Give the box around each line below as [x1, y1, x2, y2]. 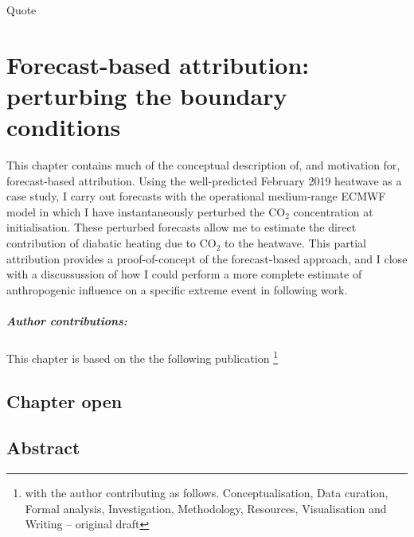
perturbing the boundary [6, 79, 287, 111]
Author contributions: [6, 313, 127, 329]
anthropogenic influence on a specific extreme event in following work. [6, 281, 348, 298]
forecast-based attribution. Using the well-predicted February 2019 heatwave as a [6, 172, 402, 189]
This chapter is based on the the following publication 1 [6, 348, 278, 366]
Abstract [6, 435, 80, 460]
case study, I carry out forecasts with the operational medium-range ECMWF [6, 188, 386, 204]
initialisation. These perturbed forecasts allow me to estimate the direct [6, 219, 357, 235]
